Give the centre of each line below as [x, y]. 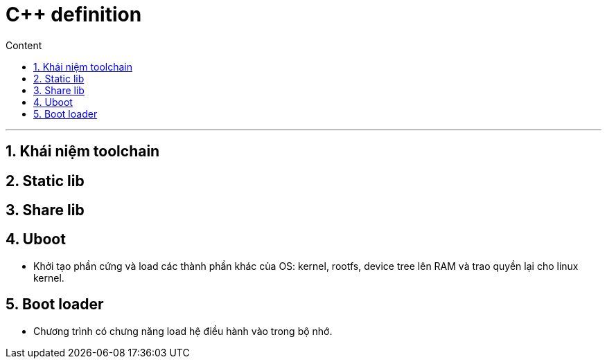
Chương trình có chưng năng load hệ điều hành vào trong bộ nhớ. [183, 331]
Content [24, 45]
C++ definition [74, 15]
